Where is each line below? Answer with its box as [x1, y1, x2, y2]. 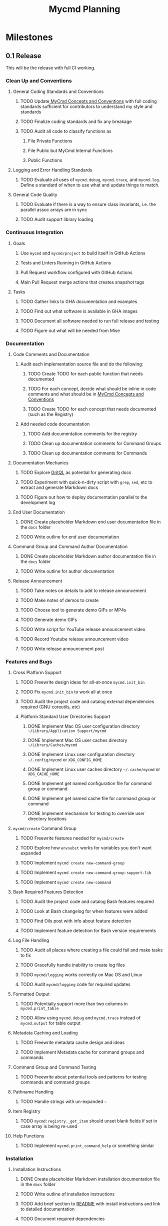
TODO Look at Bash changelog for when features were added [20, 908, 148, 914]
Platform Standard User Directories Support [20, 713, 110, 719]
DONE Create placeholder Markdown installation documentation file [20, 1176, 160, 1182]
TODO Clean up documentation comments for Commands [27, 450, 147, 456]
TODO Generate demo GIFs [20, 616, 77, 622]
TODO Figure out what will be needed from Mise [20, 327, 120, 333]
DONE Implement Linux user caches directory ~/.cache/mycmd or [27, 766, 160, 772]
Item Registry [12, 1108, 40, 1114]
